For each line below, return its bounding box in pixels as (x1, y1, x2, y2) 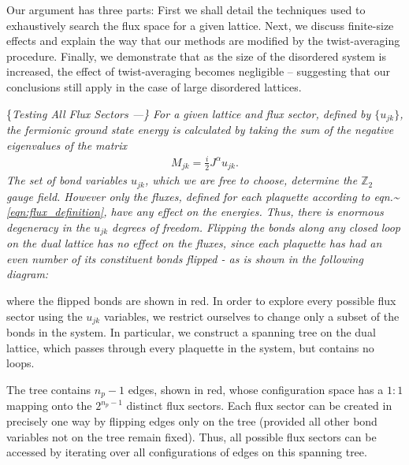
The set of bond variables (6, 172, 127, 188)
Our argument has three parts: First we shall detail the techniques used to (6, 2, 366, 17)
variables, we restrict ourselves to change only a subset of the (103, 307, 400, 324)
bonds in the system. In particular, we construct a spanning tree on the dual (6, 324, 376, 340)
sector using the (6, 307, 83, 324)
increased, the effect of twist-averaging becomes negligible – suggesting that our (6, 63, 390, 80)
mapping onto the (6, 397, 92, 414)
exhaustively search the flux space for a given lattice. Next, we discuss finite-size (6, 17, 394, 33)
